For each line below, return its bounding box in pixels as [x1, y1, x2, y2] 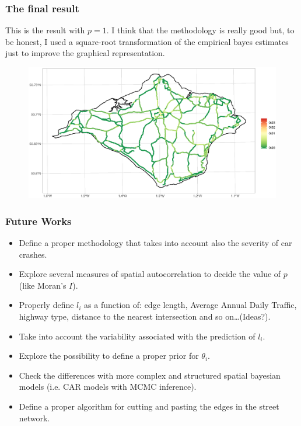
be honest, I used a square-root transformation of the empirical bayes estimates [5, 35, 289, 47]
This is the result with [5, 24, 85, 36]
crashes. [19, 248, 47, 260]
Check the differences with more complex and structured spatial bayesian [19, 369, 281, 381]
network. [19, 411, 50, 424]
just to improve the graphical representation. [5, 47, 165, 59]
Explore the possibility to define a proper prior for [19, 349, 199, 362]
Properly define [19, 299, 74, 311]
